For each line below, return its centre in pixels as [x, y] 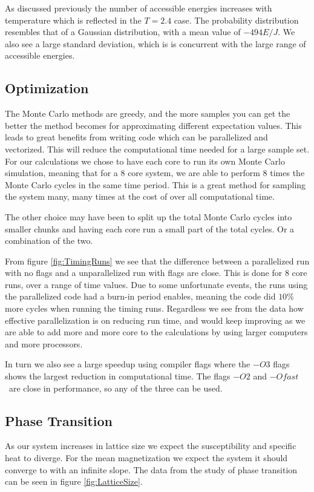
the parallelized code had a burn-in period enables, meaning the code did [140, 296]
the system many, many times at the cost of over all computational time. [140, 196]
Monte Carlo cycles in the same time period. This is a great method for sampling [155, 184]
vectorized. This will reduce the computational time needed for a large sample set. [157, 149]
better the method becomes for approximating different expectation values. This [153, 125]
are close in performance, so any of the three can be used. [116, 388]
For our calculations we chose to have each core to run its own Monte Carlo [145, 161]
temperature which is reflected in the [73, 20]
